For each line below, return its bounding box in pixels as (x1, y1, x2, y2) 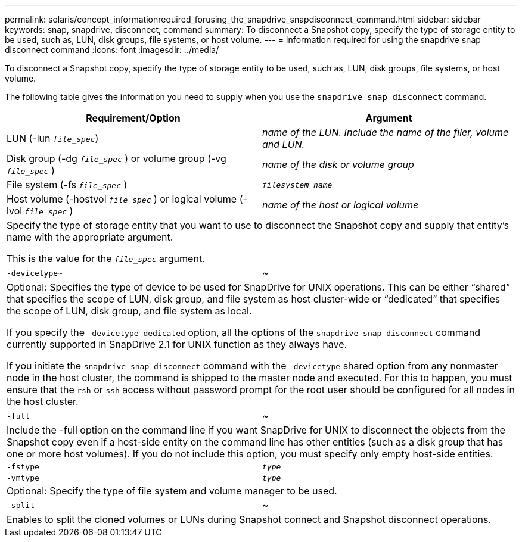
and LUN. (262, 138, 305, 150)
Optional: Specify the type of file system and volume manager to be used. (7, 485, 337, 497)
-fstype (7, 462, 39, 471)
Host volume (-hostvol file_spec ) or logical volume (7, 193, 237, 205)
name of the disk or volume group (262, 158, 414, 170)
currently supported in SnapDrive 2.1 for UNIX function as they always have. (7, 338, 347, 350)
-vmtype (7, 474, 39, 482)
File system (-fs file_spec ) (7, 179, 128, 191)
